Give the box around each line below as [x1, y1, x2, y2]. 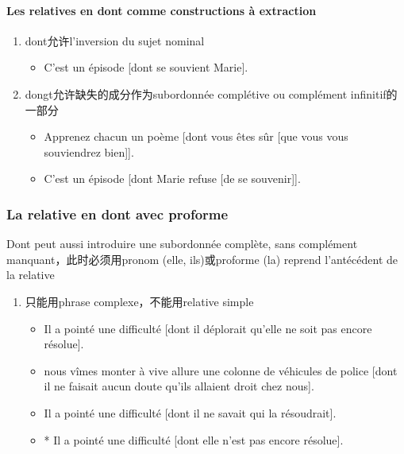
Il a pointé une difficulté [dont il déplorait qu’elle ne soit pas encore [44, 320, 372, 336]
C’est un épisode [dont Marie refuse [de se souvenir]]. [44, 170, 301, 187]
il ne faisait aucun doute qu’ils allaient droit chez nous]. [44, 378, 314, 394]
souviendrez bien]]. [44, 143, 134, 160]
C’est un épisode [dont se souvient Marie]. [44, 59, 248, 76]
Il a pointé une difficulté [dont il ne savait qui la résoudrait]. [44, 404, 337, 421]
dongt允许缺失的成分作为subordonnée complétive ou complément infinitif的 [25, 85, 398, 102]
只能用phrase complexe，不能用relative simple [25, 293, 254, 309]
